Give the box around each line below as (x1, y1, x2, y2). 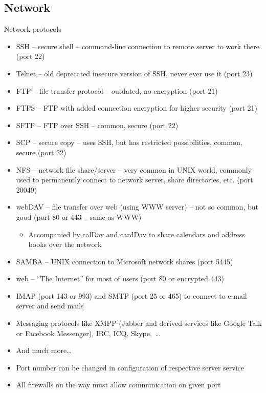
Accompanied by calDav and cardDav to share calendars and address (28, 229, 245, 239)
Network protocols (4, 24, 61, 34)
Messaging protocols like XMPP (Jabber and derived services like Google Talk (16, 318, 262, 328)
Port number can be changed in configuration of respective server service (16, 362, 244, 373)
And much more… (16, 345, 72, 356)
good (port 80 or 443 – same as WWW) (16, 211, 142, 222)
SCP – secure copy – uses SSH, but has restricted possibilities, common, (16, 137, 242, 148)
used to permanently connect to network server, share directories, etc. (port (16, 174, 253, 185)
